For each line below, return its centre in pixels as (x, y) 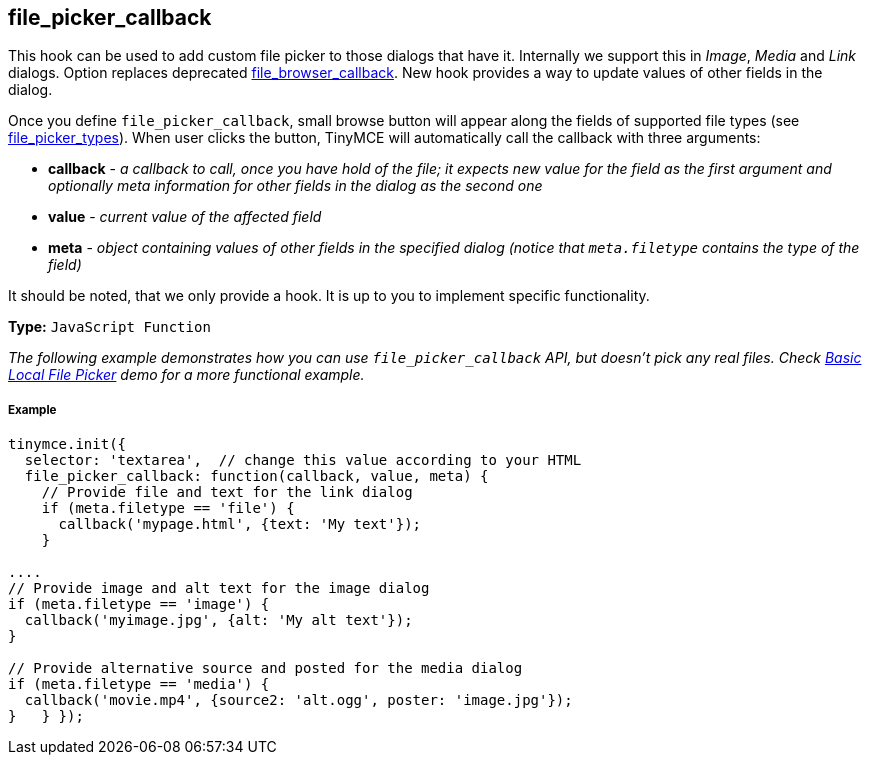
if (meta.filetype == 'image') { (139, 604)
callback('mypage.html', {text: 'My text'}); (240, 524)
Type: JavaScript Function (109, 327)
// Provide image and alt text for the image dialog (219, 588)
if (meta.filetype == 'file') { (168, 508)
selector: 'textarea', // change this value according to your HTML (303, 460)
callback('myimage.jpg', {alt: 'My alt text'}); (218, 620)
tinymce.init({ (67, 444)
